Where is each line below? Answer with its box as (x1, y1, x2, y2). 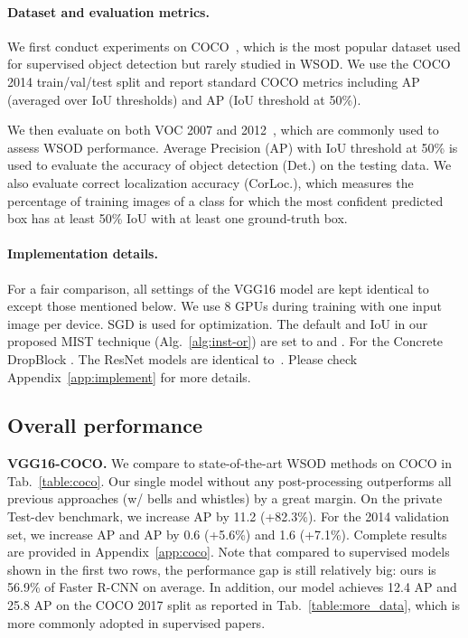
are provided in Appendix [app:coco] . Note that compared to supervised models (7, 542, 450, 561)
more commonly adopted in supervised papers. (7, 613, 266, 632)
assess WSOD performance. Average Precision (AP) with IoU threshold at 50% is (7, 137, 458, 156)
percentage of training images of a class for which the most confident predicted (7, 191, 444, 210)
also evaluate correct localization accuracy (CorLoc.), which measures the (7, 173, 414, 192)
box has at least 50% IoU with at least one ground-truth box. (7, 209, 348, 228)
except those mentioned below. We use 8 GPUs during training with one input (7, 296, 442, 315)
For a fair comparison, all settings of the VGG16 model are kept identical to (7, 278, 429, 297)
